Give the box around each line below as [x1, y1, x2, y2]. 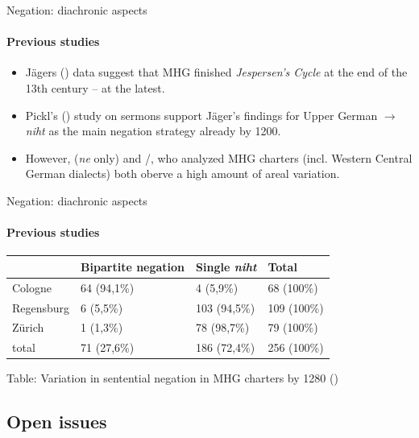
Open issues [6, 409, 107, 434]
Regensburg [12, 299, 70, 316]
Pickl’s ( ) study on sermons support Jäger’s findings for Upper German [25, 106, 378, 123]
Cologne [12, 279, 52, 295]
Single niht [196, 258, 257, 275]
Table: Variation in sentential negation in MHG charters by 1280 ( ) [6, 370, 338, 386]
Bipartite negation [81, 258, 185, 275]
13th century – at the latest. [25, 79, 165, 96]
